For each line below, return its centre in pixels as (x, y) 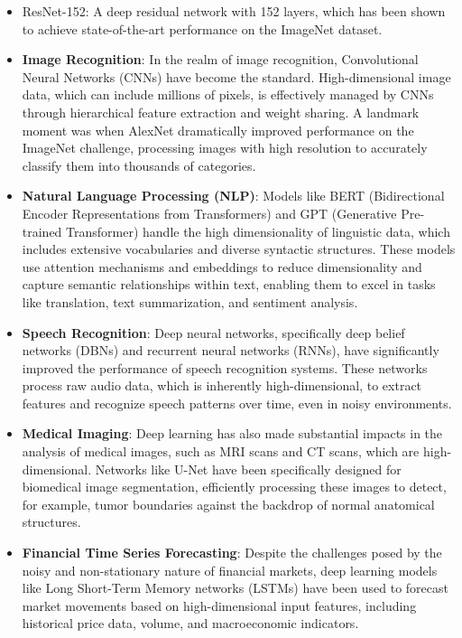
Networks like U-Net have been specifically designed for (248, 469)
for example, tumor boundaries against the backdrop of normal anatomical (228, 504)
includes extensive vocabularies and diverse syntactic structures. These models (239, 249)
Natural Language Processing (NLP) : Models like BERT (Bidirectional (233, 196)
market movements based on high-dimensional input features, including (219, 605)
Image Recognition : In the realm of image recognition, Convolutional (220, 59)
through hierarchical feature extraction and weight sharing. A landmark (221, 112)
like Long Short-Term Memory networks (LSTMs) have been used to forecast (235, 588)
